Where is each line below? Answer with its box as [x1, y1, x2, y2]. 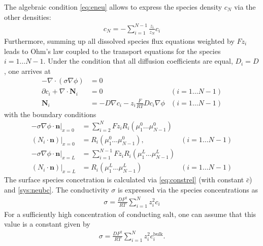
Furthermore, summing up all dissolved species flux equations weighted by [4, 35, 235, 46]
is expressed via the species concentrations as [118, 184, 258, 195]
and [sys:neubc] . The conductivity [4, 184, 109, 195]
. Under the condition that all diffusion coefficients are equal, [43, 56, 233, 66]
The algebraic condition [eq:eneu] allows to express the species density [4, 2, 222, 12]
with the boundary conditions [4, 108, 96, 119]
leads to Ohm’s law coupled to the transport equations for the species [4, 45, 221, 56]
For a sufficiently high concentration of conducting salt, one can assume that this [4, 208, 256, 219]
